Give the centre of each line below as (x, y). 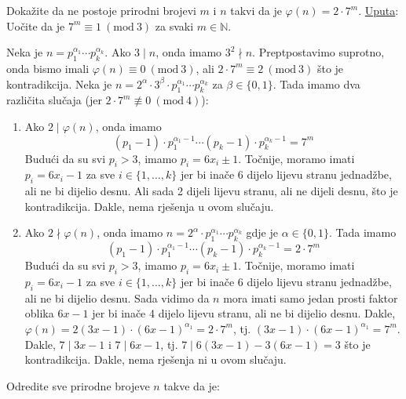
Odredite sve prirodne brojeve (78, 385)
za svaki (174, 25)
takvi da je (256, 10)
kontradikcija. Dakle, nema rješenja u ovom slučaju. (149, 206)
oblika (39, 313)
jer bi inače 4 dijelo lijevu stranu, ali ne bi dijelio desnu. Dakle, (244, 313)
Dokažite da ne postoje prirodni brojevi (101, 10)
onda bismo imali (48, 68)
